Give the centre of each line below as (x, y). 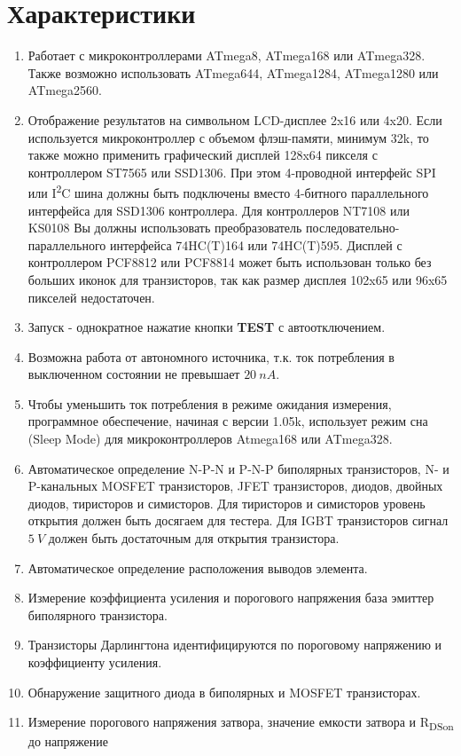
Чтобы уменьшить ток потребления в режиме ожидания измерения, (210, 403)
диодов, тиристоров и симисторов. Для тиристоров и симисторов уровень (227, 503)
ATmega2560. (65, 90)
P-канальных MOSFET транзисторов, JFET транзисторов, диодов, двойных (235, 486)
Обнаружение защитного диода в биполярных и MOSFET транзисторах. (224, 692)
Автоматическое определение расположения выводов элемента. (198, 567)
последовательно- (353, 228)
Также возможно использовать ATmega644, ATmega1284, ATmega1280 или (233, 72)
